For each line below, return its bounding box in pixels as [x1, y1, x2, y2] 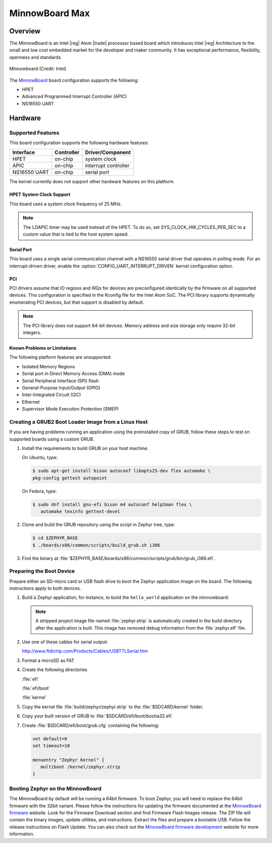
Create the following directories [22, 666, 88, 673]
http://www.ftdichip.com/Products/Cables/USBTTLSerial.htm [22, 648, 148, 654]
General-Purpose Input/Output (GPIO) [22, 384, 101, 390]
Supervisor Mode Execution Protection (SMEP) [22, 406, 119, 412]
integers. [23, 329, 41, 335]
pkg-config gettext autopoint [32, 475, 107, 481]
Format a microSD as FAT [22, 657, 75, 663]
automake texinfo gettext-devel [40, 509, 120, 515]
